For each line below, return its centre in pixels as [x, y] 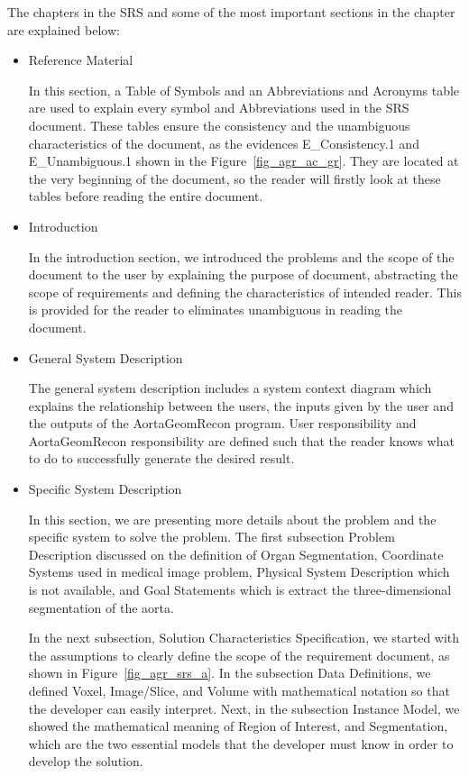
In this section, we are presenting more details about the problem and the [232, 519]
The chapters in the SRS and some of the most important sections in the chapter [231, 12]
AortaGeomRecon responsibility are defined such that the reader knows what [241, 440]
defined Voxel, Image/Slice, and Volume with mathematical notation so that [239, 690]
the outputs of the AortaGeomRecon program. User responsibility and [222, 423]
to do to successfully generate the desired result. [161, 458]
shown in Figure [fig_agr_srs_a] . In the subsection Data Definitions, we [230, 673]
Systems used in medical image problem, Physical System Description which [239, 572]
